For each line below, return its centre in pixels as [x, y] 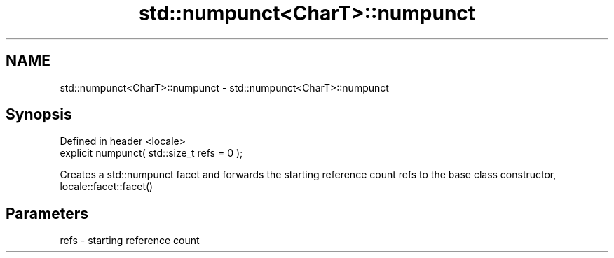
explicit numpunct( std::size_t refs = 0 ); [151, 153]
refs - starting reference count [130, 241]
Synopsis [39, 115]
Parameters [47, 213]
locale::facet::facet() [107, 187]
